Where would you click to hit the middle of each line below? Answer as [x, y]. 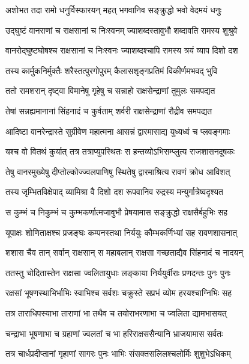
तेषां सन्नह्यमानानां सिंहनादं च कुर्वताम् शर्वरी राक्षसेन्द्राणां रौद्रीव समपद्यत [109, 110]
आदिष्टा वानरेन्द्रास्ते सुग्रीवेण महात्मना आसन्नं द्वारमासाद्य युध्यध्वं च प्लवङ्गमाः [118, 131]
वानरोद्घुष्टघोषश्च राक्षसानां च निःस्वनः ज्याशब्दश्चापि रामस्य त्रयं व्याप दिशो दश [122, 50]
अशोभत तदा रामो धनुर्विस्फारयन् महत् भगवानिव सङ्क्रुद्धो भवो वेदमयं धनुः [114, 10]
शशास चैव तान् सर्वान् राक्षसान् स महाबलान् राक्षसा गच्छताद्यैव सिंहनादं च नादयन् [124, 252]
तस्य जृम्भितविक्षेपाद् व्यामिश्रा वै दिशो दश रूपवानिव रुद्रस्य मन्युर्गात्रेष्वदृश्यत [114, 192]
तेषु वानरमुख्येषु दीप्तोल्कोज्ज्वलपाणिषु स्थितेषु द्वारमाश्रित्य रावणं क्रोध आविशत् [118, 171]
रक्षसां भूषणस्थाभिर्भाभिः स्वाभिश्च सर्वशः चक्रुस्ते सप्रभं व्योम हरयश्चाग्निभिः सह [119, 293]
